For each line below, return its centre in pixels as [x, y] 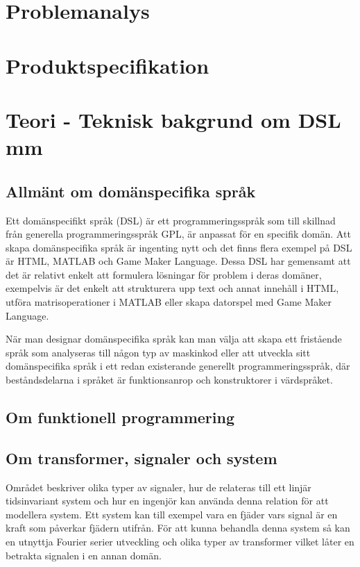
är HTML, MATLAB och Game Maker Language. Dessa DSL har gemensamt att [178, 261]
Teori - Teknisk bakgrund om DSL [173, 119]
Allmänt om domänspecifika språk [131, 191]
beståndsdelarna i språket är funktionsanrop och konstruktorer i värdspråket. [169, 380]
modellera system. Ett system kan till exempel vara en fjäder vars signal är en [172, 514]
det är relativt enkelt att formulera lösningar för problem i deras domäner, [164, 274]
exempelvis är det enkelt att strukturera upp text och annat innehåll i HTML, [172, 288]
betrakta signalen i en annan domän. [84, 555]
